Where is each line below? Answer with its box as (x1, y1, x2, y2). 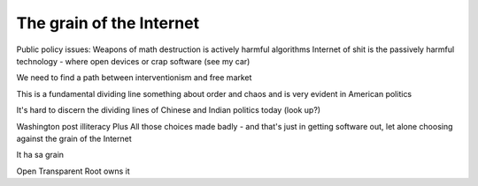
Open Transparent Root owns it (16, 166, 130, 176)
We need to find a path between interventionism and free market (16, 72, 252, 83)
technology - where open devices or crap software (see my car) (16, 56, 251, 66)
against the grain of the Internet (16, 133, 132, 144)
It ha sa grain (16, 150, 65, 160)
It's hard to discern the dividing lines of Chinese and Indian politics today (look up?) (16, 105, 321, 115)
